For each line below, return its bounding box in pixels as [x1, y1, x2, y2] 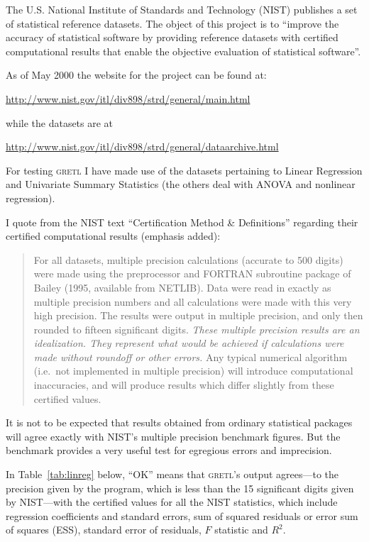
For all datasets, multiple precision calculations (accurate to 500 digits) [33, 252, 343, 267]
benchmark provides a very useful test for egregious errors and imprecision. [6, 443, 332, 458]
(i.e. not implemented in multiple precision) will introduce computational [33, 363, 353, 378]
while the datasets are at [6, 115, 114, 130]
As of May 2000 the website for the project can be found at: [6, 67, 267, 82]
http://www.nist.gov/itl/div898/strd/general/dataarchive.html [6, 139, 279, 154]
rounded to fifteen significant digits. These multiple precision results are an [33, 321, 360, 336]
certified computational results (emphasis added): [6, 228, 221, 243]
